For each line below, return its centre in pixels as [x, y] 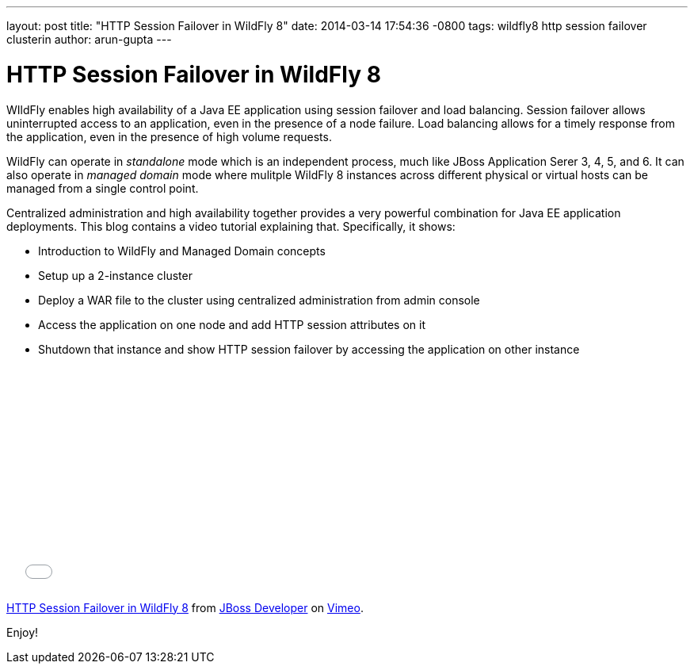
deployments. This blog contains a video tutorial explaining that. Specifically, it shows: [231, 226]
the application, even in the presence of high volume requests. [169, 136]
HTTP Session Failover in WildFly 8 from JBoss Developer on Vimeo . [185, 607]
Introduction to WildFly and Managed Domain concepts [182, 251]
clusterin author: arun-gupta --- [89, 39]
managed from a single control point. [103, 188]
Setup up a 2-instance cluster [115, 275]
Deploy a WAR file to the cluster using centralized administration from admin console [259, 300]
